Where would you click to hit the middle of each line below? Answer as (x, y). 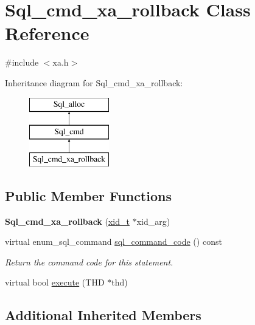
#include (22, 62)
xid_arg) (153, 221)
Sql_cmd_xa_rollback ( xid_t (67, 221)
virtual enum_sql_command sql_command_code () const (114, 241)
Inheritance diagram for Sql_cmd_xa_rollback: (94, 82)
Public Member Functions (88, 195)
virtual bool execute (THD (55, 282)
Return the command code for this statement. (89, 262)
